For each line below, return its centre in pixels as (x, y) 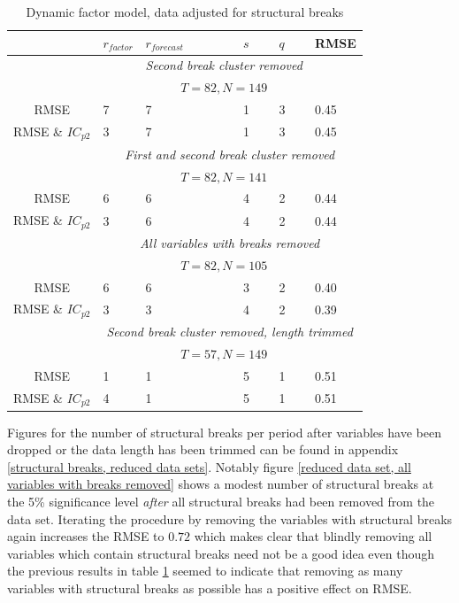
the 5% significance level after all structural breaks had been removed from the (221, 501)
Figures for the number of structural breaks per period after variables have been (224, 432)
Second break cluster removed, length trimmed (229, 332)
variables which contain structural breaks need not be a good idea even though (221, 553)
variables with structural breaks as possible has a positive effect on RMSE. (210, 588)
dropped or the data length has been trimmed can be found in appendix (203, 449)
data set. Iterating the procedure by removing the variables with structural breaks (230, 518)
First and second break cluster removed (230, 154)
